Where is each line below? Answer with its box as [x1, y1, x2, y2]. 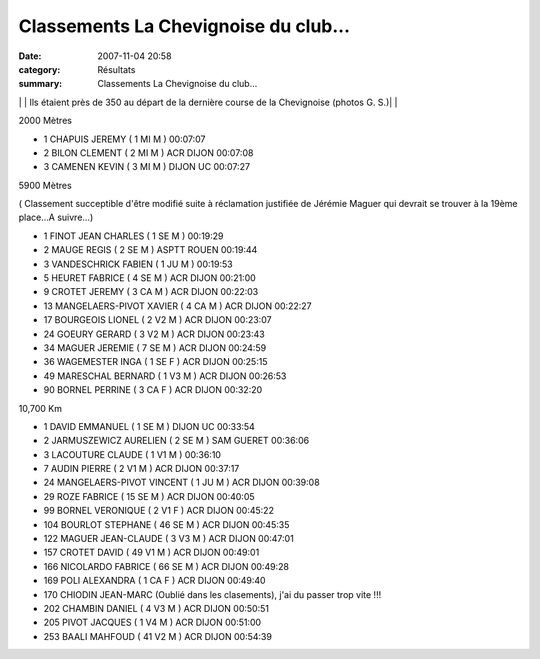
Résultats [97, 63, 136, 75]
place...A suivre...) [18, 211, 94, 224]
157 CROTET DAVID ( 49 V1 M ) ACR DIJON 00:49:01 [43, 546, 260, 559]
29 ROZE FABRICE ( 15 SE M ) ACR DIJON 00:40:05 [43, 490, 255, 502]
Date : [18, 50, 42, 62]
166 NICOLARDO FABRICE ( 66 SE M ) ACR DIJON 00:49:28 [43, 560, 290, 572]
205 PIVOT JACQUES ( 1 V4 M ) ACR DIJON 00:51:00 [43, 616, 262, 629]
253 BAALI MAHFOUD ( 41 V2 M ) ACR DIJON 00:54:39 [43, 630, 272, 642]
